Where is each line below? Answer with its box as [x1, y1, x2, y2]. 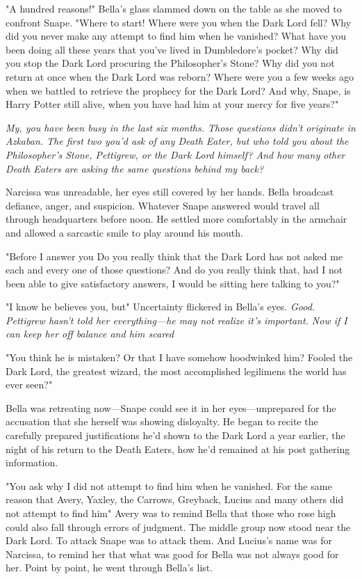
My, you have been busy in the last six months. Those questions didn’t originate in [6, 120, 356, 134]
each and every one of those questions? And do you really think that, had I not [6, 262, 343, 277]
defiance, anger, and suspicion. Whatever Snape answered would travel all [6, 198, 320, 212]
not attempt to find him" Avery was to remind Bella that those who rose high [6, 506, 336, 520]
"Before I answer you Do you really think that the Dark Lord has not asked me [6, 248, 343, 263]
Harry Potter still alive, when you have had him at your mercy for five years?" [6, 97, 339, 111]
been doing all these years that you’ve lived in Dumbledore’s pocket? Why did [6, 42, 338, 56]
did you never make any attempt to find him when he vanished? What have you [6, 29, 347, 43]
